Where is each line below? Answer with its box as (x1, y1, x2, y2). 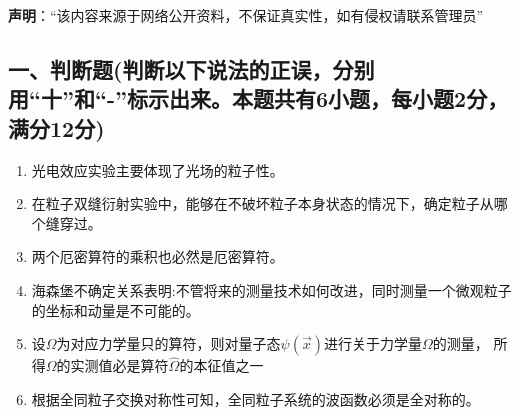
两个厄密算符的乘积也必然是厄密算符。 (31, 246, 284, 267)
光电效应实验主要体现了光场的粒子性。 (31, 159, 284, 180)
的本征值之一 (179, 355, 264, 376)
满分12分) (8, 112, 105, 143)
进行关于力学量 (323, 333, 422, 354)
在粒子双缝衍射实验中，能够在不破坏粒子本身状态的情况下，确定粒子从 (31, 193, 494, 214)
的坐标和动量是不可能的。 (31, 299, 200, 320)
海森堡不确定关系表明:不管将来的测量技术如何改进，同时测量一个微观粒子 (31, 279, 512, 300)
